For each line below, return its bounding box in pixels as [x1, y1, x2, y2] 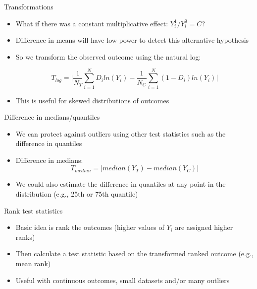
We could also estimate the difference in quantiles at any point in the [15, 179, 226, 189]
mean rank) [15, 258, 51, 269]
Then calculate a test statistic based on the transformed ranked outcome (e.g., [15, 248, 254, 259]
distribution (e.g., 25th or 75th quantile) [15, 189, 138, 199]
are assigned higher [175, 222, 233, 232]
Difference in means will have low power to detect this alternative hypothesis [15, 35, 249, 45]
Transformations [4, 1, 53, 11]
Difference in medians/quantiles [4, 112, 100, 122]
